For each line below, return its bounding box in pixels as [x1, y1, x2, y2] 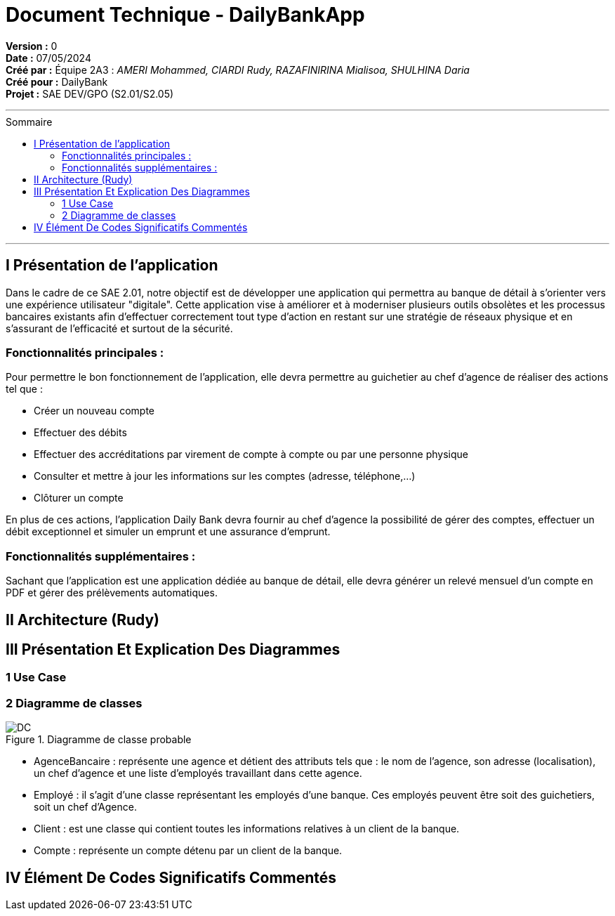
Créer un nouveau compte [34, 405, 155, 417]
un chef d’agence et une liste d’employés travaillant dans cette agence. [34, 767, 362, 780]
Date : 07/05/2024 [6, 51, 91, 64]
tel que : [6, 383, 43, 395]
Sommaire [6, 115, 53, 128]
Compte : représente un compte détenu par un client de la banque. [34, 844, 343, 857]
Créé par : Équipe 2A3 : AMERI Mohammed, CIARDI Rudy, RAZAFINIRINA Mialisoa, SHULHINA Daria [6, 63, 470, 76]
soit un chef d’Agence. [34, 801, 137, 813]
